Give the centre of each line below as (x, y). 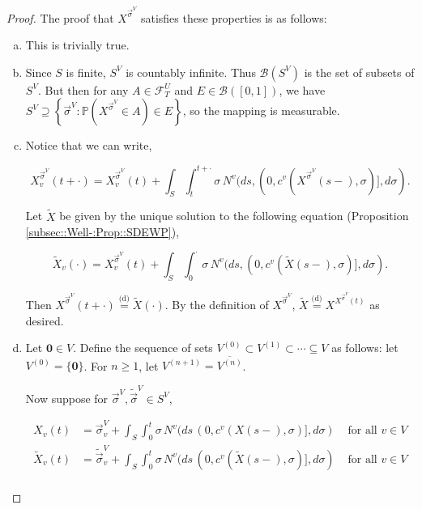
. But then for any (83, 89)
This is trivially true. (77, 45)
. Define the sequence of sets (143, 348)
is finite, (86, 72)
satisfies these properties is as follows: (234, 17)
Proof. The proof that (60, 17)
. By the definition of (217, 304)
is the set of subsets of (359, 72)
